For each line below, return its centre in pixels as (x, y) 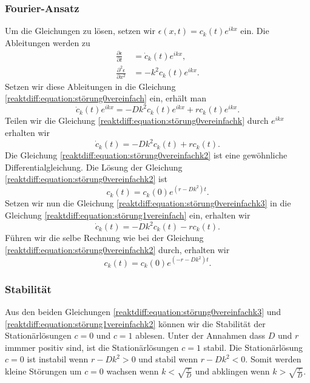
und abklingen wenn (232, 371)
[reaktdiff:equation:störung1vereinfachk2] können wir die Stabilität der (135, 323)
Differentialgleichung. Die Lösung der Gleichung (94, 167)
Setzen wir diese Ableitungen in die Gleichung (90, 86)
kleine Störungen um (43, 371)
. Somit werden (273, 359)
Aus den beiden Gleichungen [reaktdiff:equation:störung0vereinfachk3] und (143, 311)
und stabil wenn (168, 359)
